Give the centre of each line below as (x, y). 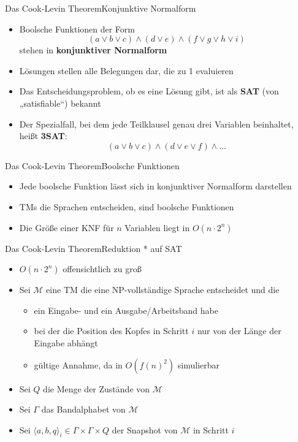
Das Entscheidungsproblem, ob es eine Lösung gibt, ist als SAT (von (149, 91)
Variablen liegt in (157, 227)
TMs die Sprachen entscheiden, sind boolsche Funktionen (127, 206)
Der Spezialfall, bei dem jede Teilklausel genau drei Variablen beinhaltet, (156, 124)
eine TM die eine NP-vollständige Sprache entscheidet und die (163, 290)
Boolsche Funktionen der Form (77, 29)
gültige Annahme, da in (78, 364)
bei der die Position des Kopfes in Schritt (111, 331)
